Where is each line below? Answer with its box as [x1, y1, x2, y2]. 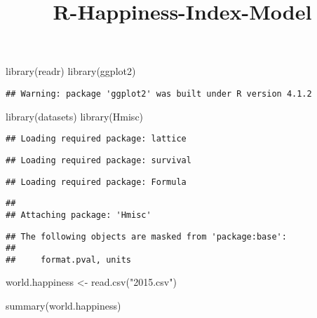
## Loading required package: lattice [6, 134, 187, 144]
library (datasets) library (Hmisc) [6, 109, 144, 123]
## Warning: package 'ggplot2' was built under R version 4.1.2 [6, 88, 312, 99]
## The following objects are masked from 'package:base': [6, 231, 287, 242]
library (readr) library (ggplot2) [6, 64, 136, 78]
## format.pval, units [6, 254, 131, 265]
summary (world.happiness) [6, 298, 121, 313]
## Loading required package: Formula [6, 177, 187, 187]
